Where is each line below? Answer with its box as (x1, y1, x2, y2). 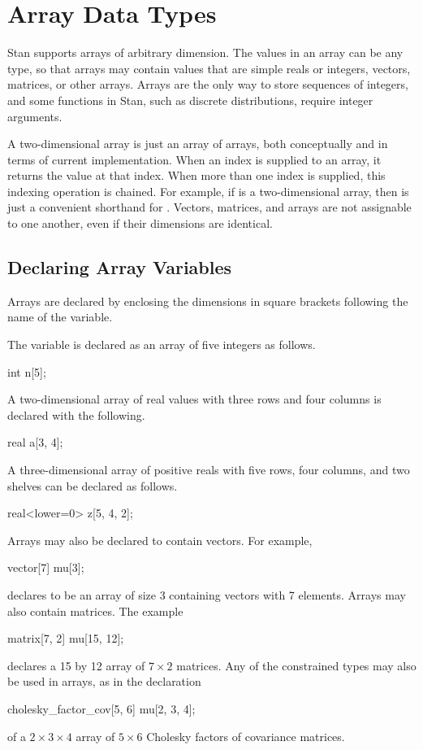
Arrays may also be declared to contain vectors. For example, (7, 531, 313, 548)
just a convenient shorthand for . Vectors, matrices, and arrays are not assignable (7, 198, 412, 216)
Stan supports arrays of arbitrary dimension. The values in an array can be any (7, 44, 404, 61)
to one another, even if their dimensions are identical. (7, 215, 273, 232)
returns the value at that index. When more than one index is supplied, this (7, 167, 386, 184)
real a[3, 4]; (7, 434, 63, 451)
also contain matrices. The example (7, 602, 183, 619)
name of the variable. (7, 308, 113, 325)
